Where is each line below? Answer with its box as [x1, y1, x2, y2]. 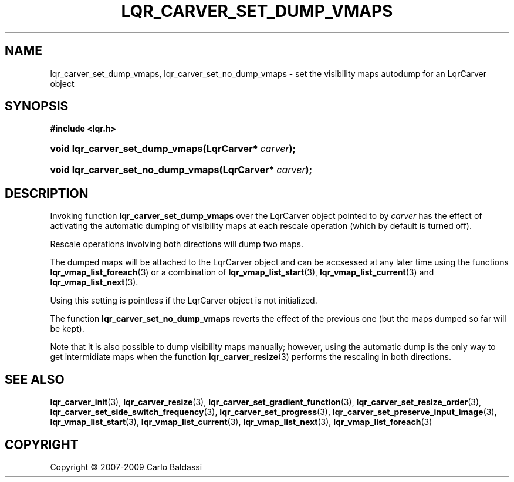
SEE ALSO [5, 372, 65, 387]
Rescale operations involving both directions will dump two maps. [50, 239, 303, 250]
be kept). [50, 323, 84, 334]
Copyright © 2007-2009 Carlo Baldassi [50, 461, 202, 472]
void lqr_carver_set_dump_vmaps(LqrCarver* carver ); [50, 143, 296, 155]
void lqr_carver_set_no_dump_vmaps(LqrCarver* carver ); [50, 164, 313, 176]
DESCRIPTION [5, 186, 89, 201]
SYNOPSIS [5, 99, 69, 114]
